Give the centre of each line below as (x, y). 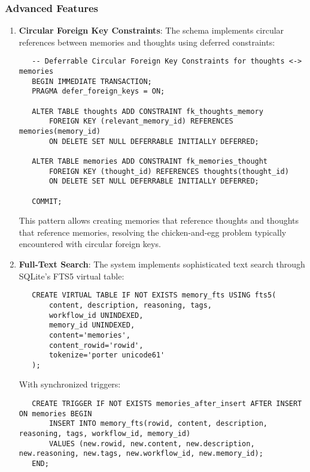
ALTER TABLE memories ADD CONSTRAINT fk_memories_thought (150, 161)
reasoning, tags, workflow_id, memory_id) (105, 434)
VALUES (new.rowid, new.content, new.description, (152, 444)
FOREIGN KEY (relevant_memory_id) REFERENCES (141, 121)
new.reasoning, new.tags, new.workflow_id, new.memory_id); (141, 454)
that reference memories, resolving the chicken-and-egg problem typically (153, 232)
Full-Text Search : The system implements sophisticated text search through (162, 264)
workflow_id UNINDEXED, (96, 315)
